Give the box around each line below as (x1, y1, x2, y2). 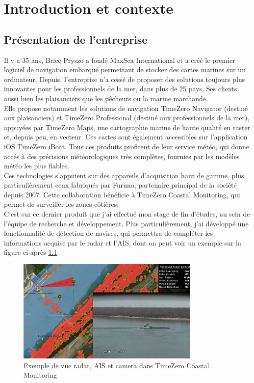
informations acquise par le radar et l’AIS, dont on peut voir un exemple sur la (4, 237, 241, 247)
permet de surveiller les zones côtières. (4, 199, 119, 209)
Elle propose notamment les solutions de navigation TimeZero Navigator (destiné (4, 103, 248, 113)
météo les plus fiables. (4, 161, 70, 171)
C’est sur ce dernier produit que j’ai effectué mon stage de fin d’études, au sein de (4, 209, 250, 219)
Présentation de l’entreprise (4, 31, 148, 47)
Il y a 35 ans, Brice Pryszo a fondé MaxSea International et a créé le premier (4, 55, 235, 65)
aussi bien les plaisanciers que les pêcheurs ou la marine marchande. (4, 93, 208, 103)
